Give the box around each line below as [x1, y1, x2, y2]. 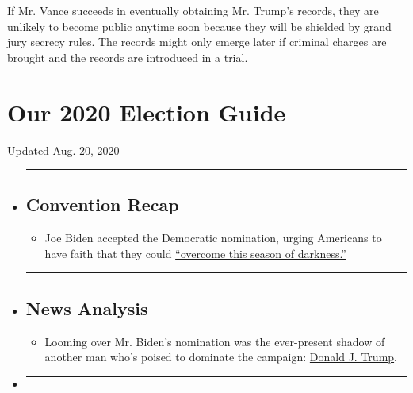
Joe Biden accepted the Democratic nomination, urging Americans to [44, 229, 382, 246]
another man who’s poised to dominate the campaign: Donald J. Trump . [44, 349, 397, 365]
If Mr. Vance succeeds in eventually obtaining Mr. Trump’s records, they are [7, 2, 379, 18]
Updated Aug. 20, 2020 [7, 141, 120, 158]
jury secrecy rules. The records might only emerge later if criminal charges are [7, 33, 387, 50]
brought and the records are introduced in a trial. [7, 48, 248, 65]
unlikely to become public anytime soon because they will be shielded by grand [7, 17, 392, 34]
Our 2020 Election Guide [7, 95, 286, 128]
